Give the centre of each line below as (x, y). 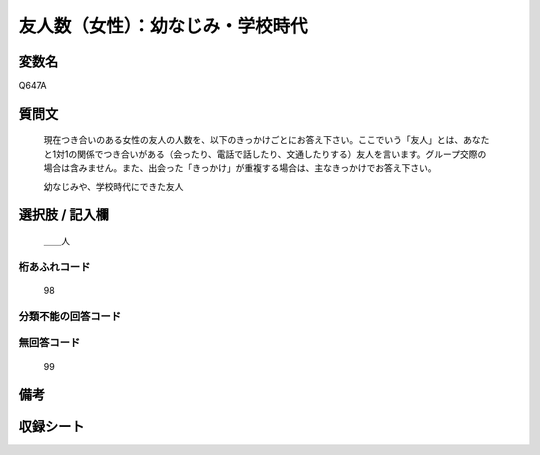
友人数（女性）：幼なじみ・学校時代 (163, 26)
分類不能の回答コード (70, 316)
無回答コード (49, 343)
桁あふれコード (54, 267)
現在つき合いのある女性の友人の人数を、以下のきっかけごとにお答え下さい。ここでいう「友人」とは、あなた (266, 140)
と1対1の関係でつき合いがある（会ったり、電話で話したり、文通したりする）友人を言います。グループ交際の (265, 154)
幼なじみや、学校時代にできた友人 (113, 186)
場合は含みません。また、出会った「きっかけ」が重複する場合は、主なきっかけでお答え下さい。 (240, 168)
